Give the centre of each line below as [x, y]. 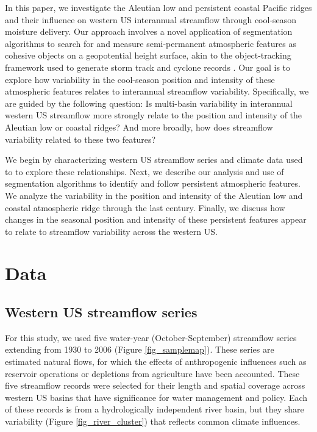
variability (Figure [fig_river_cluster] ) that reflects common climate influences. [153, 421]
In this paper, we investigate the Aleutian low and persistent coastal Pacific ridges [158, 7]
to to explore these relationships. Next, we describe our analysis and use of [144, 171]
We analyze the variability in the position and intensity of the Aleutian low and [154, 195]
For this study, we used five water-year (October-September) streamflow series [151, 337]
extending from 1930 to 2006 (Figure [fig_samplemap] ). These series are [140, 349]
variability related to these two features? [80, 139]
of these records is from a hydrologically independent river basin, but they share [155, 409]
